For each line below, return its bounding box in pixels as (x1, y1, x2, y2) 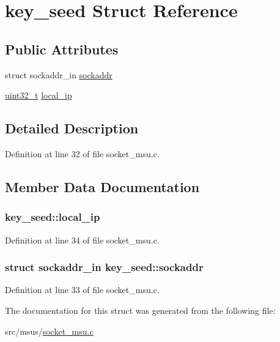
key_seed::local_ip (5, 209, 100, 225)
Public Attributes (5, 39, 119, 58)
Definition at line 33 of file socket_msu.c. (5, 283, 160, 296)
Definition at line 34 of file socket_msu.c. (5, 233, 160, 246)
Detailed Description (5, 119, 139, 138)
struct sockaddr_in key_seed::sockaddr (5, 259, 204, 275)
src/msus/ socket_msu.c (5, 324, 94, 337)
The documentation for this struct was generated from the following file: (5, 303, 276, 316)
